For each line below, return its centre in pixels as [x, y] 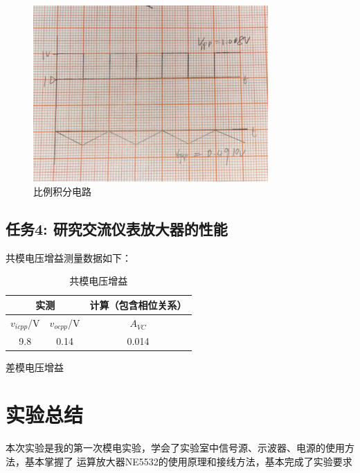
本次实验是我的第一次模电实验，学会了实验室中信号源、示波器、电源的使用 [175, 448]
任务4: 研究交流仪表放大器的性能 [117, 228]
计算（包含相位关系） [138, 304]
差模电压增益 [35, 367]
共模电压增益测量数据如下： [69, 257]
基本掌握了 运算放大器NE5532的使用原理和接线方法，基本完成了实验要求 [188, 461]
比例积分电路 [62, 191]
